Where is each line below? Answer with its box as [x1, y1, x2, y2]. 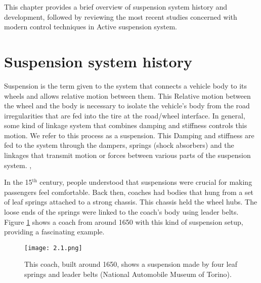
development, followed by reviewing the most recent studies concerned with [4, 11, 237, 22]
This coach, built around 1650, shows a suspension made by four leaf [24, 259, 237, 269]
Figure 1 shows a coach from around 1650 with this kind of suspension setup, [4, 216, 243, 227]
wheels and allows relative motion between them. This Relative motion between [4, 90, 251, 101]
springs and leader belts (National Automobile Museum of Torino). [24, 269, 232, 279]
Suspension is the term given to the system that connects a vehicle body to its [4, 80, 247, 91]
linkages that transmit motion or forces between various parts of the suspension [4, 150, 251, 160]
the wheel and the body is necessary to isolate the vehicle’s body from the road [4, 100, 250, 111]
